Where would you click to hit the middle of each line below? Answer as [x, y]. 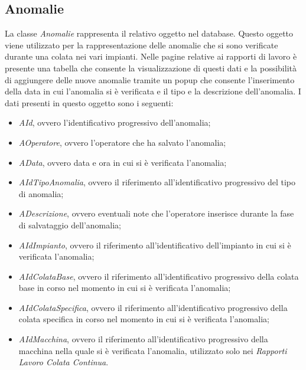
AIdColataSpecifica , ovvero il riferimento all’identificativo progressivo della [153, 307]
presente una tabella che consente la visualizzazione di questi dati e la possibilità [151, 68]
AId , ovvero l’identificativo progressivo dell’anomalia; [115, 122]
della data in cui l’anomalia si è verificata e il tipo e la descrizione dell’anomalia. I [153, 91]
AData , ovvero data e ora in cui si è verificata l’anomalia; [123, 162]
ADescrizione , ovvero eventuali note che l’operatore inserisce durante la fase [156, 213]
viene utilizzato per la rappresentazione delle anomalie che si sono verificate [141, 45]
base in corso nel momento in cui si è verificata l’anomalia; [125, 288]
